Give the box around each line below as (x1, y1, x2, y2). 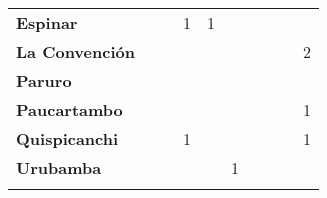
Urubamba (16, 156, 102, 179)
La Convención (16, 40, 135, 63)
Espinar (16, 11, 78, 34)
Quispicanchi (16, 127, 119, 150)
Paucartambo (16, 98, 123, 121)
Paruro (16, 69, 72, 92)
